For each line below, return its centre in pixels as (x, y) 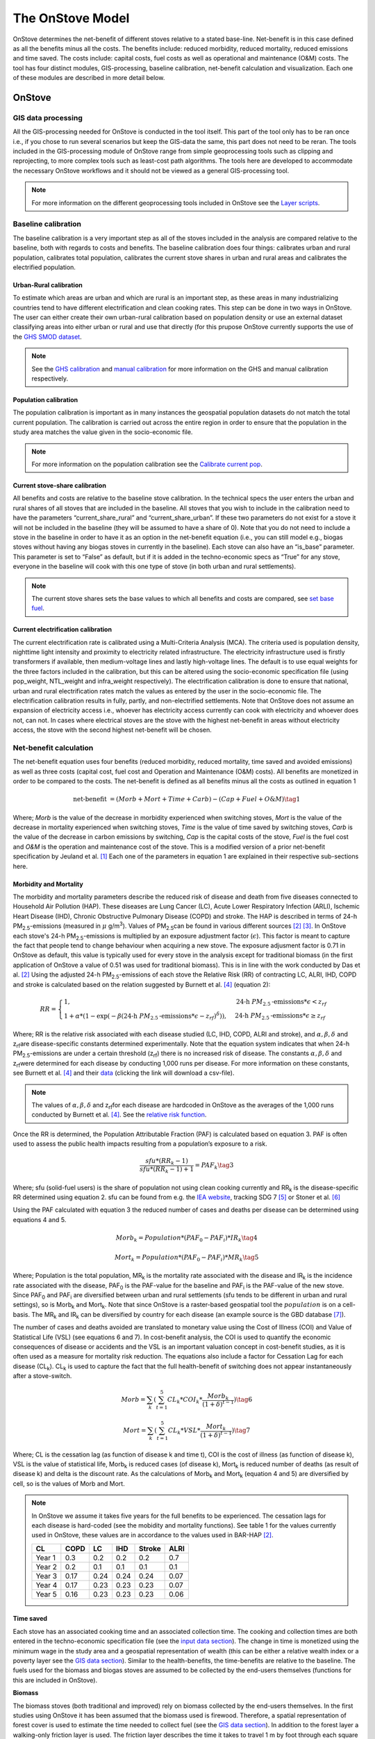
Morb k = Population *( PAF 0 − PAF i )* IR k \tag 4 (186, 1239)
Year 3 (47, 1576)
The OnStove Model (71, 18)
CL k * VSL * (184, 1431)
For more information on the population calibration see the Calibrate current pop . (147, 464)
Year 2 (47, 1566)
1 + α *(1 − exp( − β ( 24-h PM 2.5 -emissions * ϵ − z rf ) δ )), (145, 1016)
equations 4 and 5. (40, 1219)
